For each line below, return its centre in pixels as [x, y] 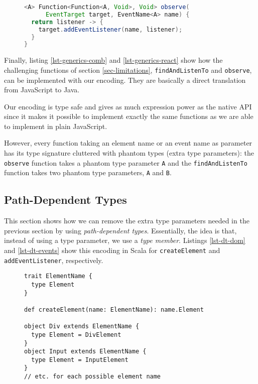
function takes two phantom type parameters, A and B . [88, 172]
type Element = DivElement [76, 335]
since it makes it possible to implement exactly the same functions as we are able [129, 116]
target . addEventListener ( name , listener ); [110, 29]
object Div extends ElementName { [82, 327]
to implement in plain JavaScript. [56, 126]
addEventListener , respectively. [54, 260]
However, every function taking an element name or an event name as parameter [128, 143]
